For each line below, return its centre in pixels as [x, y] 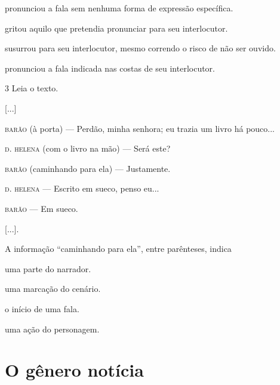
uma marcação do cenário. [53, 289]
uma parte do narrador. [48, 268]
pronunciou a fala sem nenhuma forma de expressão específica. [119, 8]
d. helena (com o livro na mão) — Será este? [88, 148]
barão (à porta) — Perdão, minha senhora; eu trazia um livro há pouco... [140, 128]
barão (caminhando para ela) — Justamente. [88, 168]
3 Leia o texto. [32, 88]
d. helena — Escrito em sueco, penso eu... [82, 188]
